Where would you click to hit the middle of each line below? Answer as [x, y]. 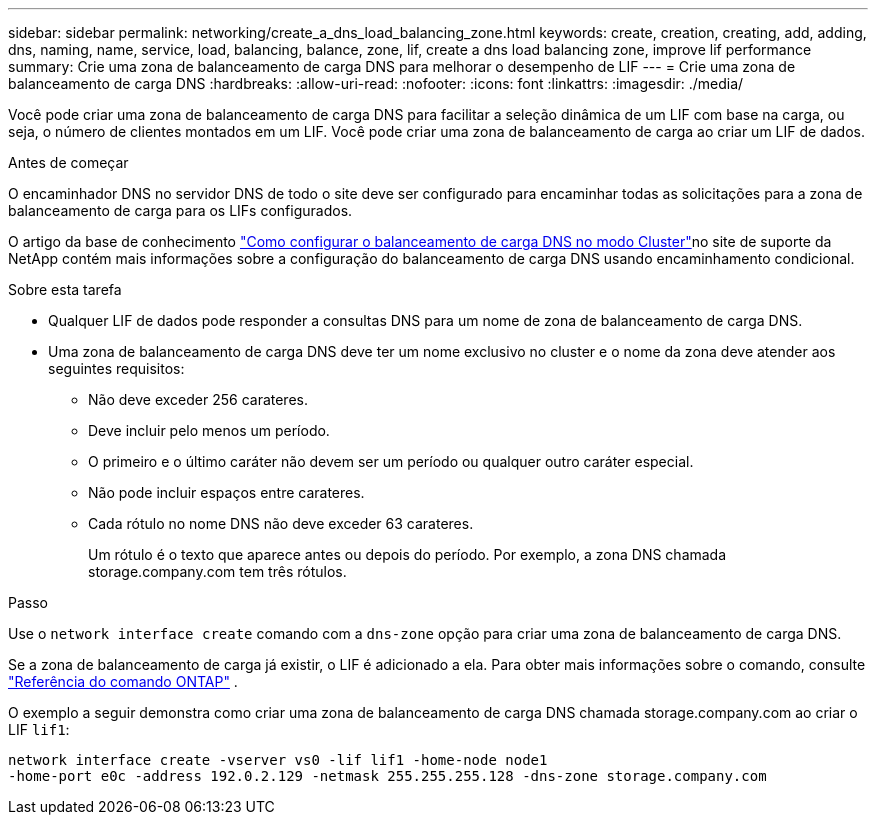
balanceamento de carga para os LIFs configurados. [180, 210]
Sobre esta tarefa [65, 289]
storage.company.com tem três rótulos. [217, 571]
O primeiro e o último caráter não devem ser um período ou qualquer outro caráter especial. [391, 461]
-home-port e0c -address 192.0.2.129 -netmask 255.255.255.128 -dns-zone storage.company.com [387, 776]
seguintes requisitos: [116, 368]
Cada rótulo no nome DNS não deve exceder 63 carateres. [281, 523]
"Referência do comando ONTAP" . [123, 681]
